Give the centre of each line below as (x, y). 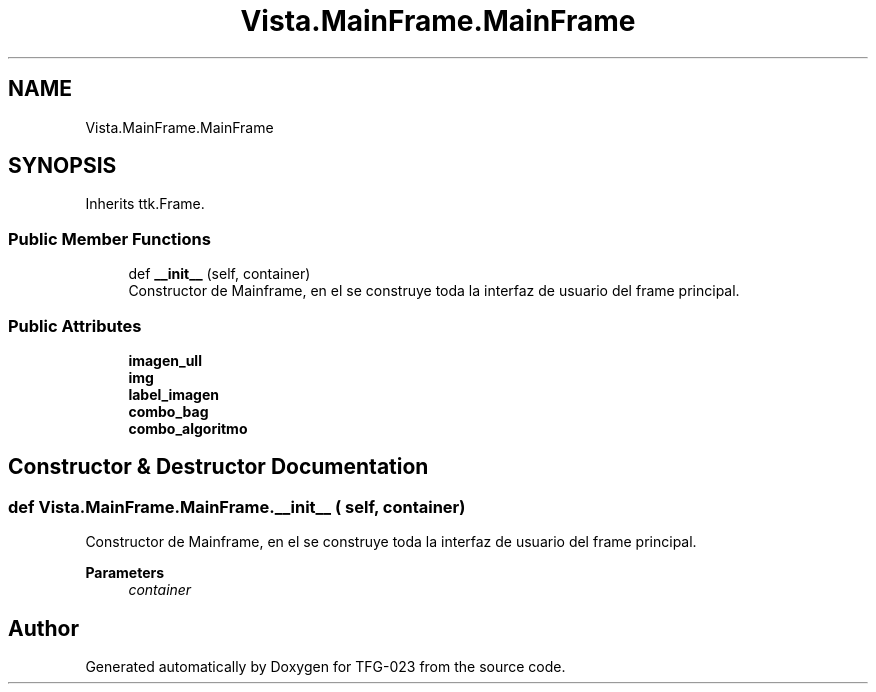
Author (43, 628)
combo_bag (168, 411)
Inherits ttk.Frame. (145, 204)
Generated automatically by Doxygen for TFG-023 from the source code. (325, 666)
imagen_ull (165, 360)
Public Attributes (75, 325)
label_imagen (174, 394)
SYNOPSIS (62, 166)
